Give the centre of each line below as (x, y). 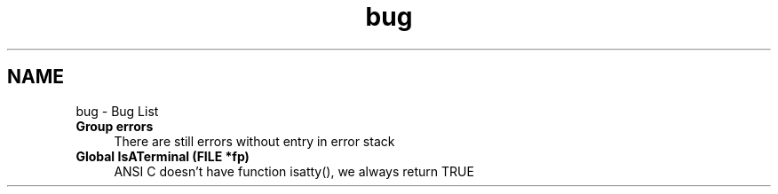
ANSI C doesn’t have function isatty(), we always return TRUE (294, 171)
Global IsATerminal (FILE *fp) (163, 156)
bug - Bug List (117, 111)
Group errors (115, 126)
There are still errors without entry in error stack (254, 141)
